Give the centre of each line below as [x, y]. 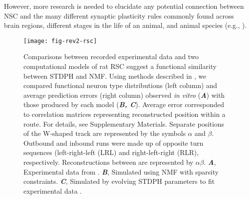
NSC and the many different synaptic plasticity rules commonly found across [119, 15]
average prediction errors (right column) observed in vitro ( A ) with [124, 95]
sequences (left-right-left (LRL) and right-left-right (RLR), [111, 152]
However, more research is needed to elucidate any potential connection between [124, 6]
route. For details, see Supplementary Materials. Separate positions [124, 123]
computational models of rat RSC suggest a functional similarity [120, 66]
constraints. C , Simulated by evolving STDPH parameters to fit [119, 181]
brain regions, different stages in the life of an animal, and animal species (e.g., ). [125, 25]
